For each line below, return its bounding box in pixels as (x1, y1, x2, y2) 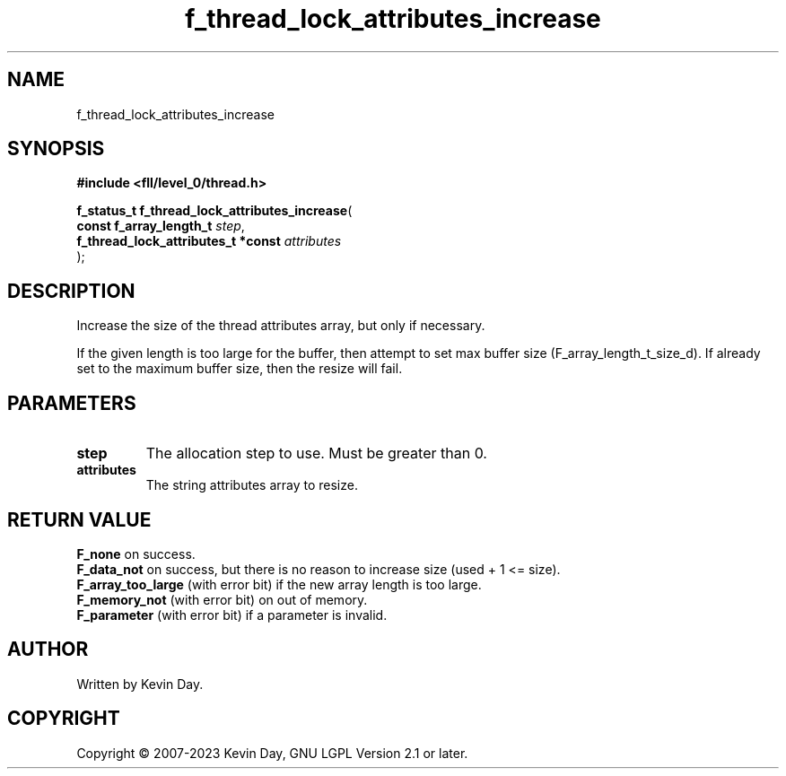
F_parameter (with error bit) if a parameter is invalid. (76, 606, 388, 623)
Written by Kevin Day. (76, 676, 204, 692)
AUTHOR (7, 638, 89, 661)
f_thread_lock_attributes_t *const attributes (76, 233, 342, 249)
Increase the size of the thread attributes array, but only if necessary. (76, 318, 485, 334)
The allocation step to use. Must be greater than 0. (145, 444, 487, 463)
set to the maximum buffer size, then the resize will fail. (76, 361, 403, 377)
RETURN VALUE (7, 508, 152, 531)
